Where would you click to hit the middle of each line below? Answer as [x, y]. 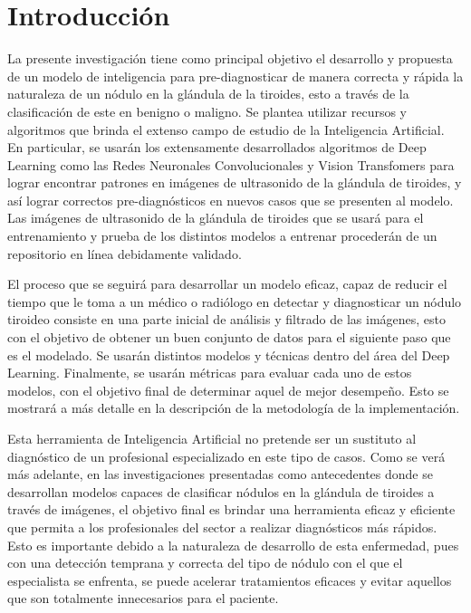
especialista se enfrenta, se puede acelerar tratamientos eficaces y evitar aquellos [230, 580]
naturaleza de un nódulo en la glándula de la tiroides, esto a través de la [208, 94]
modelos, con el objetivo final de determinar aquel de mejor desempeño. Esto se [228, 390]
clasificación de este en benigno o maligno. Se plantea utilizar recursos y [207, 111]
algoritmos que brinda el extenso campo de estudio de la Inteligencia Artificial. [226, 129]
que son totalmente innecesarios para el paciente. [143, 598]
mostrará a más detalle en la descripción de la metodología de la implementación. [234, 408]
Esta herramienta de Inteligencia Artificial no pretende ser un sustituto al [212, 438]
